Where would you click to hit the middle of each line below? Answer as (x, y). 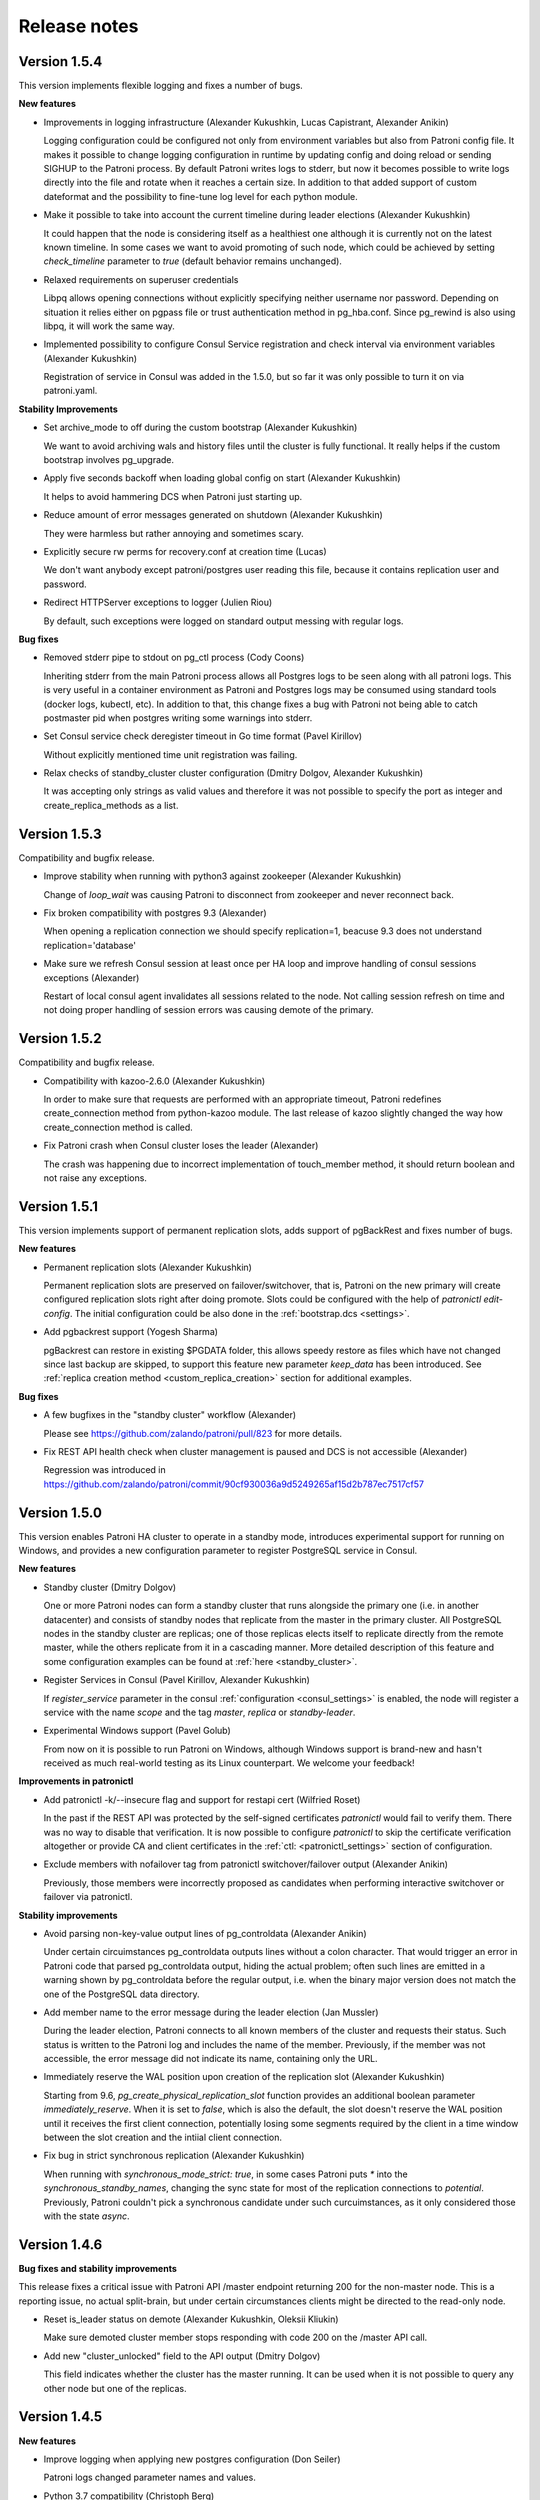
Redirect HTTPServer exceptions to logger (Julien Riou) (158, 602)
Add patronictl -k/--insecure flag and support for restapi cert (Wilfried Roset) (202, 1799)
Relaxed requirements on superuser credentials (141, 279)
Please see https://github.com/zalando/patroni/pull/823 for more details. (193, 1433)
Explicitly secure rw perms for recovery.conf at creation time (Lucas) (185, 551)
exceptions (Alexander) (91, 977)
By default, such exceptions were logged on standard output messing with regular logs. (223, 621)
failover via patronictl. (88, 1897)
